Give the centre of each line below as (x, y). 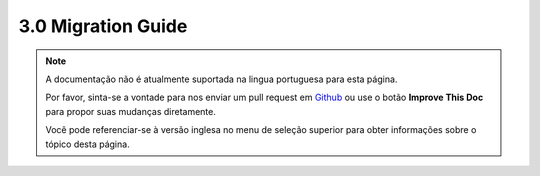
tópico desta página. (87, 144)
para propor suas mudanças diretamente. (131, 111)
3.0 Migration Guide (103, 26)
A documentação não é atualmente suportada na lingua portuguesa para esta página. (221, 79)
